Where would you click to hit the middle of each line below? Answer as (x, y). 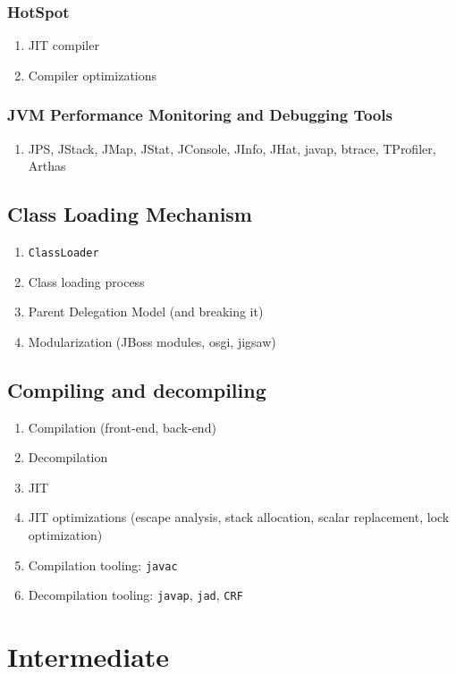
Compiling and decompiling (137, 389)
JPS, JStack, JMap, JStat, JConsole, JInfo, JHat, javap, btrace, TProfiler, (232, 148)
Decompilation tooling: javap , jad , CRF (135, 595)
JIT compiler (63, 45)
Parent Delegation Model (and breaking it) (146, 312)
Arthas (47, 166)
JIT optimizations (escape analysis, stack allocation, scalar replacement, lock (239, 517)
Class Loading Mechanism (130, 214)
